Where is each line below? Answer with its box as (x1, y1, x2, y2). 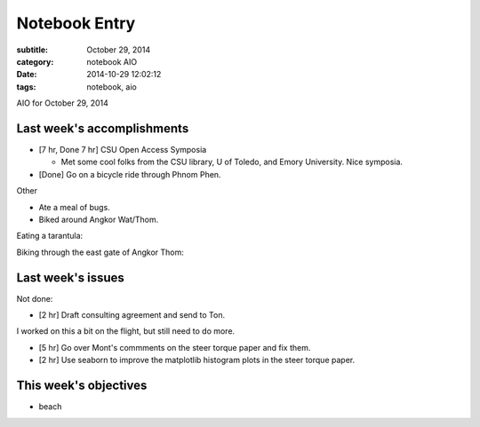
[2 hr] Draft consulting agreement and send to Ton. (38, 310, 226, 320)
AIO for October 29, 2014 (16, 98, 108, 108)
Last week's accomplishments (16, 121, 189, 136)
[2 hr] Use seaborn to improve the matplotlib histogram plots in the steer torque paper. (38, 355, 356, 366)
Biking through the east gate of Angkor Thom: (16, 247, 184, 257)
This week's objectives (16, 378, 148, 393)
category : (16, 56, 54, 67)
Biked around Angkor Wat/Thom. (38, 214, 159, 225)
